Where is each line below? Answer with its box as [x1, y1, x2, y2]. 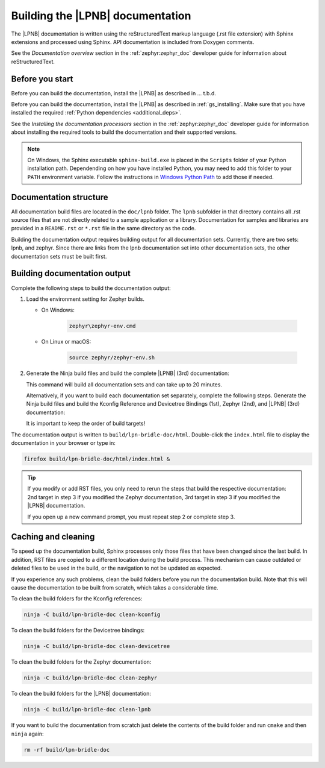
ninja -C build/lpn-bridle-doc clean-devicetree [23, 643, 170, 650]
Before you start [11, 74, 73, 84]
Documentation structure [11, 192, 108, 202]
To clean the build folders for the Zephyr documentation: [11, 658, 152, 666]
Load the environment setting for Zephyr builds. [26, 295, 144, 303]
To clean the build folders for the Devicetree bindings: [11, 627, 145, 634]
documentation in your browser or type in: [11, 439, 116, 446]
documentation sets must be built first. [11, 253, 107, 260]
